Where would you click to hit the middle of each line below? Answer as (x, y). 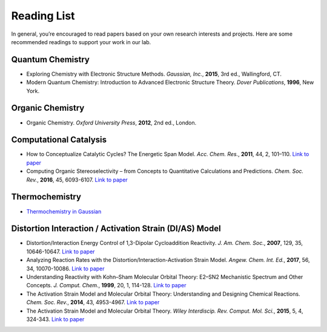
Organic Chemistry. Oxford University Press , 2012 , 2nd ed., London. (111, 122)
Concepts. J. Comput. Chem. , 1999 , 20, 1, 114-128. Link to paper (106, 285)
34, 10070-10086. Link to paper (66, 269)
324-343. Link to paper (55, 319)
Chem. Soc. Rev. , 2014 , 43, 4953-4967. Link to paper (93, 302)
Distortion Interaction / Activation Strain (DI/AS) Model (116, 229)
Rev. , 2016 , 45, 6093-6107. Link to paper (77, 180)
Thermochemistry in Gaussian (64, 211)
